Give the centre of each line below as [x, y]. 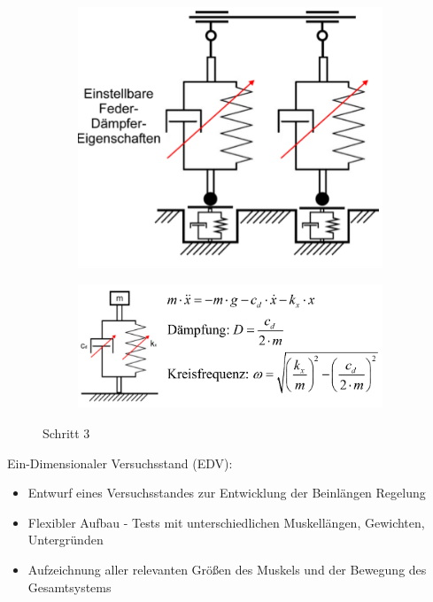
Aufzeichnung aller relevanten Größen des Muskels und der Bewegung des [227, 569]
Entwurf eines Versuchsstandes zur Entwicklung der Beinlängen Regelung [227, 493]
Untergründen [66, 540]
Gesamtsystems [70, 587]
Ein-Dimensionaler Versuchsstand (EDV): [120, 463]
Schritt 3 [66, 432]
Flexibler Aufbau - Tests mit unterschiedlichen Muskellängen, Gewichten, [226, 522]
